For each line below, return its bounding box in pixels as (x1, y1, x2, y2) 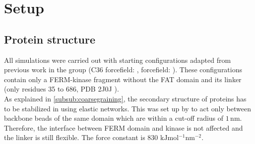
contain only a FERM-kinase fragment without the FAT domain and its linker (4, 74, 242, 84)
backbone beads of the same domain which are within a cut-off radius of (4, 113, 224, 123)
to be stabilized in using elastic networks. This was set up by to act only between (4, 103, 251, 113)
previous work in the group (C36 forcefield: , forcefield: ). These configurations (4, 64, 243, 75)
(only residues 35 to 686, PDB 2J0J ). (4, 84, 119, 94)
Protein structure (4, 31, 96, 47)
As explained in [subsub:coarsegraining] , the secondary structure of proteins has (4, 93, 247, 103)
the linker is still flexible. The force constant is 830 (4, 132, 158, 143)
